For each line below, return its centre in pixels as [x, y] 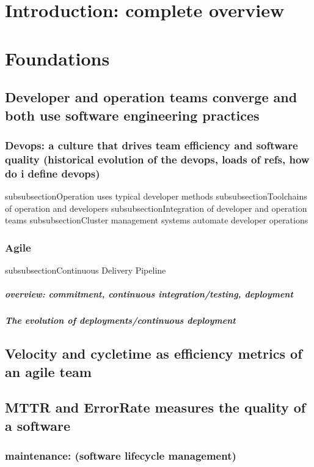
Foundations [57, 58]
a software [38, 425]
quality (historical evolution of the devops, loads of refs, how [157, 159]
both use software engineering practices [132, 115]
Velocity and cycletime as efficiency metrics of [154, 353]
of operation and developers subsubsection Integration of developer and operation [156, 208]
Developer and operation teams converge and [151, 97]
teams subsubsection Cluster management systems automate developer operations [157, 220]
